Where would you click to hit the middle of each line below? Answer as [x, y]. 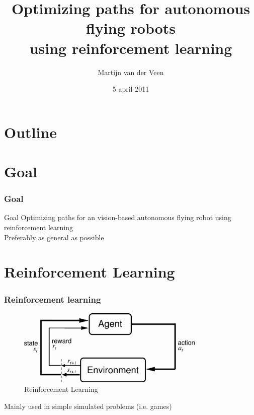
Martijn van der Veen [131, 72]
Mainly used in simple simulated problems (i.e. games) [88, 406]
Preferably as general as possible [54, 237]
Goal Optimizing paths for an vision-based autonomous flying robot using [118, 217]
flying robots [131, 28]
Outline [31, 132]
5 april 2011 [131, 89]
